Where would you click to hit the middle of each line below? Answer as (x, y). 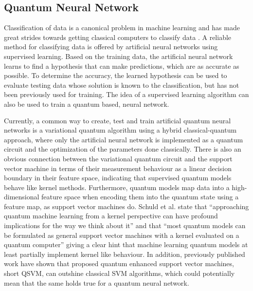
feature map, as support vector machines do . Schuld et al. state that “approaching (126, 206)
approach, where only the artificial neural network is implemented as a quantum (124, 139)
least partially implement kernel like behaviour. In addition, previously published (125, 254)
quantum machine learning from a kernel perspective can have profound (111, 216)
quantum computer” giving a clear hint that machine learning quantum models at (126, 244)
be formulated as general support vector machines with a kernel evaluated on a (122, 235)
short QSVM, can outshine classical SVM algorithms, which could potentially (119, 273)
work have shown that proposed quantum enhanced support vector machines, (119, 263)
